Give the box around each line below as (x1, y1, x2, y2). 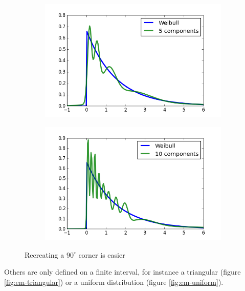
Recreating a (25, 249, 64, 260)
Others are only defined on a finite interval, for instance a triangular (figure (4, 266, 241, 277)
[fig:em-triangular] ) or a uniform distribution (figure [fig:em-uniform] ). (4, 277, 224, 287)
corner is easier (78, 249, 125, 260)
